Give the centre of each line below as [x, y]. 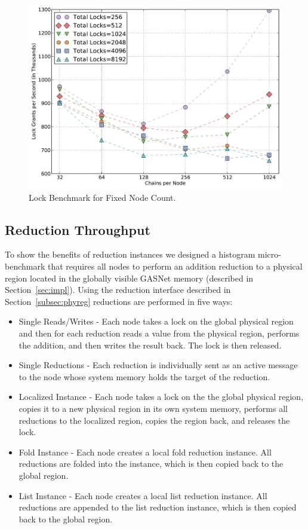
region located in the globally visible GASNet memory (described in [129, 278]
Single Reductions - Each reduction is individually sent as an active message [158, 365]
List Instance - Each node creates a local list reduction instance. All [143, 495]
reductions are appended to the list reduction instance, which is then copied [158, 507]
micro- [269, 254]
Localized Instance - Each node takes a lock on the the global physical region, [161, 397]
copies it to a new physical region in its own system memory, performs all [153, 408]
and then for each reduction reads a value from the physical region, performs [159, 333]
